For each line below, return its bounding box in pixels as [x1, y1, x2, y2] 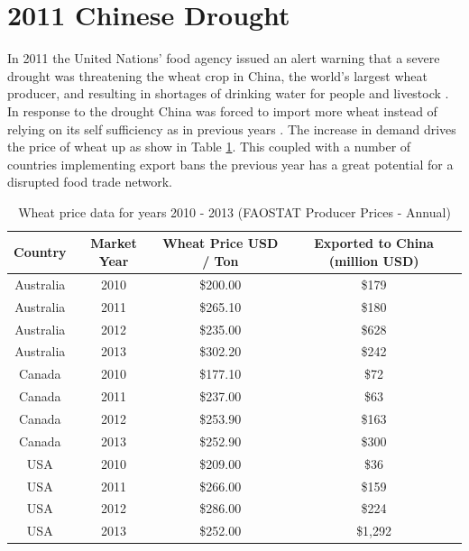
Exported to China [314, 234, 434, 253]
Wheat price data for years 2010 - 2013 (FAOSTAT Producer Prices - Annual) [18, 202, 451, 221]
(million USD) [328, 252, 419, 271]
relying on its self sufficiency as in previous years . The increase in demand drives [7, 119, 456, 138]
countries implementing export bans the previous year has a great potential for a [7, 154, 454, 173]
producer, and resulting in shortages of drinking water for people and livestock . [7, 84, 449, 103]
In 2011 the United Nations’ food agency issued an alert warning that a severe [7, 49, 440, 68]
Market [90, 234, 137, 253]
